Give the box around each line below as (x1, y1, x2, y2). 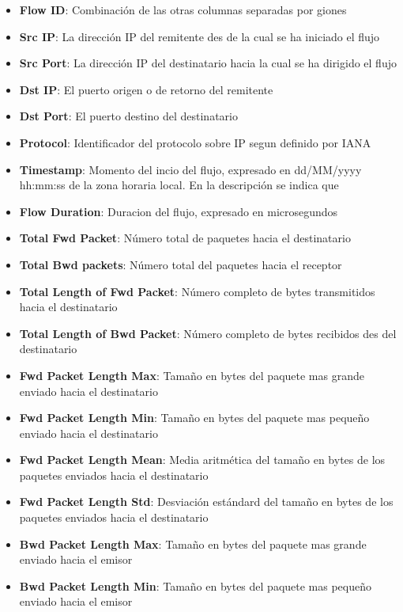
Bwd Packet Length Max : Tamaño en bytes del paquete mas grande (19, 535, 367, 552)
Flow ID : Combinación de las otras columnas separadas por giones (19, 2, 347, 17)
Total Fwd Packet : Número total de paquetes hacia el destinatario (19, 230, 351, 246)
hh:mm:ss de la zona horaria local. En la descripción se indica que (19, 177, 339, 193)
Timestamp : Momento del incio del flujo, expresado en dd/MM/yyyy (19, 161, 362, 177)
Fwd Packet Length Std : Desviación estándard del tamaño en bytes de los (19, 493, 394, 510)
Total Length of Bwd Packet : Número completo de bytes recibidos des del (19, 325, 397, 341)
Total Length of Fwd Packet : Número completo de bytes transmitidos (19, 283, 375, 299)
